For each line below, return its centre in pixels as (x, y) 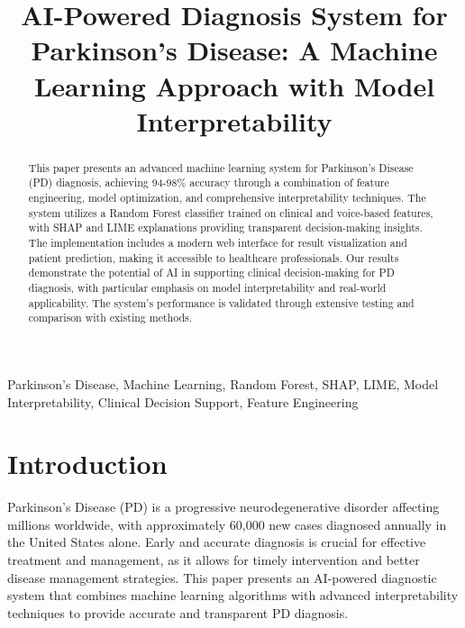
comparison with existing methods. (110, 318)
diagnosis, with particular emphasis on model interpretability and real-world (207, 287)
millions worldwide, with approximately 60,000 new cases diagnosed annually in (227, 524)
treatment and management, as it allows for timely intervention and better (214, 560)
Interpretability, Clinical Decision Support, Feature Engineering (183, 401)
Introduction (87, 464)
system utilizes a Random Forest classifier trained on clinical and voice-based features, (231, 212)
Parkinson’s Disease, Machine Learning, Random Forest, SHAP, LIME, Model (223, 383)
